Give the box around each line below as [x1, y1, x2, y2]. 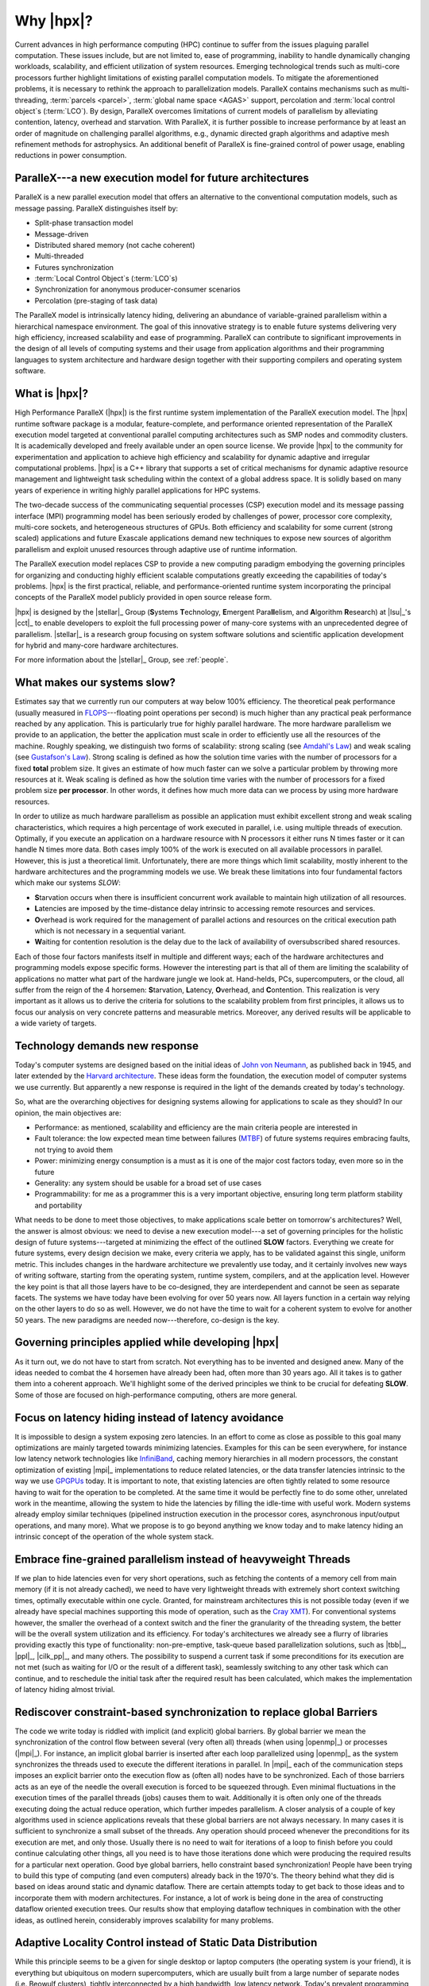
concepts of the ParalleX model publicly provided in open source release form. [14, 593, 272, 602]
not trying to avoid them [34, 1145, 113, 1154]
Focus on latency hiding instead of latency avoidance [14, 1411, 284, 1424]
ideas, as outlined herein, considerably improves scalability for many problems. [14, 1915, 274, 1925]
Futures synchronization [34, 262, 114, 272]
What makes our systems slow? [14, 676, 176, 690]
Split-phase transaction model [34, 218, 133, 228]
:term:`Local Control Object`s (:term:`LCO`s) [34, 274, 178, 284]
